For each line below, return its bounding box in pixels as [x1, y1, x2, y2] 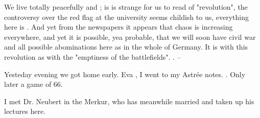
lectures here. [4, 106, 46, 116]
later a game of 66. [4, 79, 63, 89]
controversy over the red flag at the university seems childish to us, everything [4, 11, 249, 22]
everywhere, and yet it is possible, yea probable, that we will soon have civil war [4, 31, 256, 42]
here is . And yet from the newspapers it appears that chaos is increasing [4, 21, 233, 32]
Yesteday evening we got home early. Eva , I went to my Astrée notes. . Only [4, 68, 246, 79]
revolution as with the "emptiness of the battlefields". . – [4, 51, 181, 62]
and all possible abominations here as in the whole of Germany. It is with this [4, 41, 248, 52]
